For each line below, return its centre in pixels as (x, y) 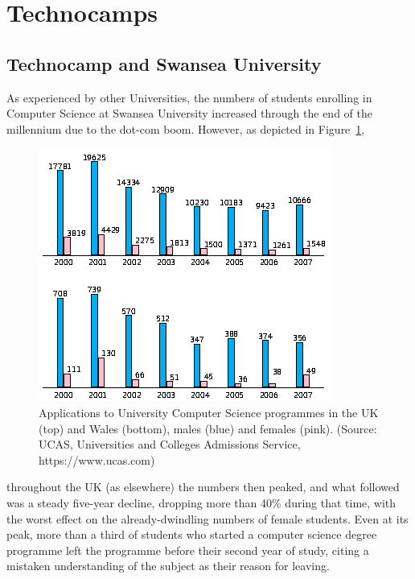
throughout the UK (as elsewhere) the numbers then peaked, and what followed (203, 487)
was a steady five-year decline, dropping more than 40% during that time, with (201, 502)
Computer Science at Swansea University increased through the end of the (189, 113)
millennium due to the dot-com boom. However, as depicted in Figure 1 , (186, 128)
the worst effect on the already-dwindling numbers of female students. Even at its (207, 518)
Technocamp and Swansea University (164, 63)
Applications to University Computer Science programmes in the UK (209, 412)
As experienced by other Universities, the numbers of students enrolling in (189, 97)
